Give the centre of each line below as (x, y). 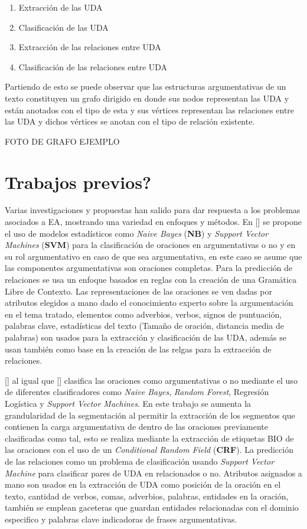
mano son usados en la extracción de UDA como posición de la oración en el (143, 484)
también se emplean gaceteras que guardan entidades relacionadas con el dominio (152, 507)
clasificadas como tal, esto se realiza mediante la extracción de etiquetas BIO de (149, 438)
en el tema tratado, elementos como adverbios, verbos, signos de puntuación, (143, 314)
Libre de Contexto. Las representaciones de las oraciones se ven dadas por (138, 291)
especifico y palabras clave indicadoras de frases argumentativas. (121, 519)
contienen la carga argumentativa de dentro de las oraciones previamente (136, 427)
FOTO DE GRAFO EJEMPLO (62, 141)
